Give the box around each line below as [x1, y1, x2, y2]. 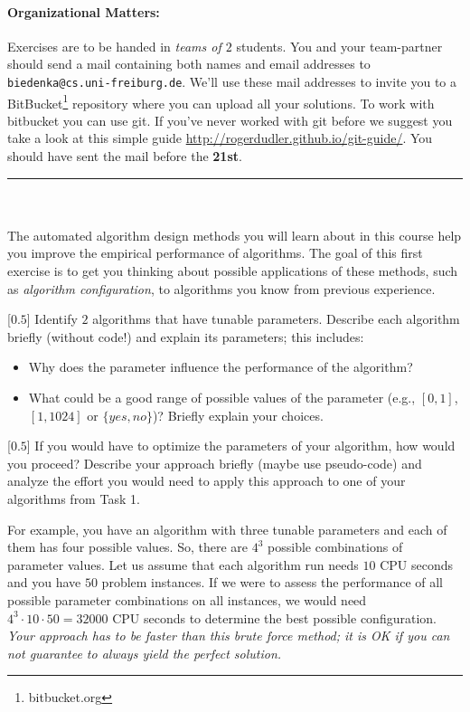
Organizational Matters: [7, 2, 160, 21]
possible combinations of [268, 537, 403, 556]
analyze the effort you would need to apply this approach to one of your [7, 471, 406, 490]
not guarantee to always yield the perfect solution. [7, 643, 282, 662]
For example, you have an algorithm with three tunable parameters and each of [7, 519, 447, 538]
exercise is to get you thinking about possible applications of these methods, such [7, 261, 458, 280]
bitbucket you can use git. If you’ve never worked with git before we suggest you [7, 110, 453, 129]
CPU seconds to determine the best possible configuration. [112, 608, 437, 627]
